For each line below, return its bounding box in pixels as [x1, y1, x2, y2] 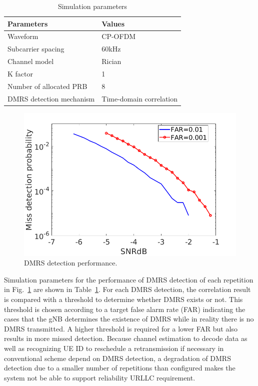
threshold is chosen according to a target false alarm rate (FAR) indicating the [4, 303, 245, 314]
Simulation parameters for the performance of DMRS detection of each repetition [4, 274, 253, 284]
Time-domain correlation [101, 93, 178, 103]
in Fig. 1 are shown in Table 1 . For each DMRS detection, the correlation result [4, 284, 251, 294]
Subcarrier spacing [7, 43, 64, 54]
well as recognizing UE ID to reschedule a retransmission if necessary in [4, 342, 224, 353]
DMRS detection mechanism [7, 93, 95, 103]
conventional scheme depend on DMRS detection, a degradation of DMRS [4, 352, 231, 363]
